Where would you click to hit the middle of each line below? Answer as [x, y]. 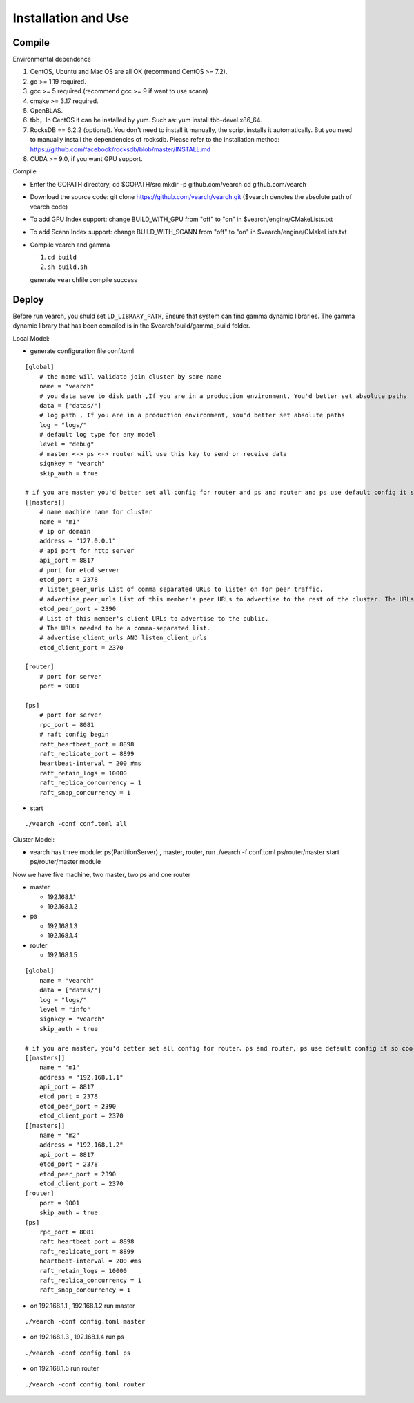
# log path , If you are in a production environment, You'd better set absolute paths [192, 415]
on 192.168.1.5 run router [65, 1368]
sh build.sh [67, 267]
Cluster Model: [34, 839]
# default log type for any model [98, 435]
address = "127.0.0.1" [78, 541]
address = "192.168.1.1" [81, 1077]
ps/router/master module [66, 862]
